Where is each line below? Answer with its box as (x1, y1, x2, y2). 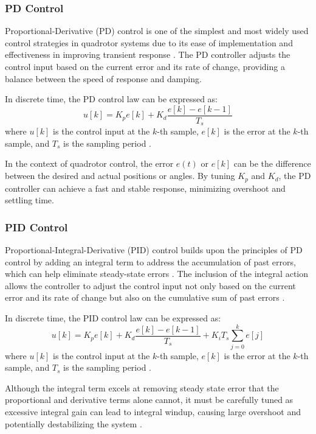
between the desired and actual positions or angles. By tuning (5, 169, 235, 182)
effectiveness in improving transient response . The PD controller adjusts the (5, 48, 290, 61)
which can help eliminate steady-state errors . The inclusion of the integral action (5, 267, 308, 280)
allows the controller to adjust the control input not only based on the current (5, 279, 296, 292)
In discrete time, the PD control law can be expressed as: (5, 93, 218, 105)
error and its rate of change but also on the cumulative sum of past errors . (5, 291, 285, 304)
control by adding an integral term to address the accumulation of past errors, (5, 255, 296, 268)
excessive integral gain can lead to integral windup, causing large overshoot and (5, 405, 301, 418)
